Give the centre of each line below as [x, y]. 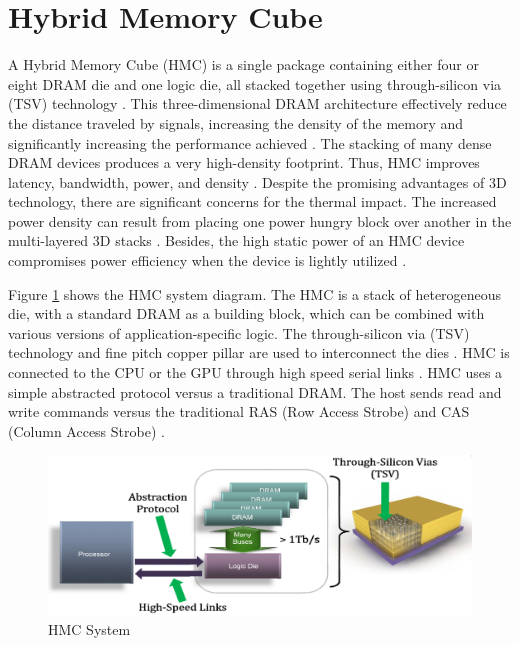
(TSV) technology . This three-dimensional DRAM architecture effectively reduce [257, 103]
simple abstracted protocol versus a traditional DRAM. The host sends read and [255, 391]
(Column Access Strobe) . [86, 430]
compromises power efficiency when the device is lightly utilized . [207, 260]
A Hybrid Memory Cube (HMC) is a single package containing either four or [243, 64]
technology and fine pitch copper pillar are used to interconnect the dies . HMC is [259, 352]
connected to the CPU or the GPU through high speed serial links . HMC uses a [255, 372]
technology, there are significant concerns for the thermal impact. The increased [252, 201]
